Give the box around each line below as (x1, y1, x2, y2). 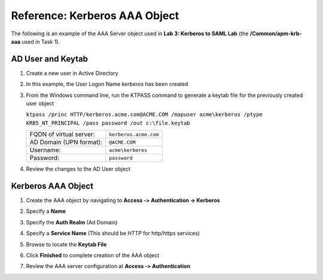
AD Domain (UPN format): (29, 138, 103, 147)
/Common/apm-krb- (249, 30, 302, 37)
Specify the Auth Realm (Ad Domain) (26, 218, 118, 226)
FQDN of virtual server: (29, 130, 95, 139)
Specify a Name (26, 208, 66, 215)
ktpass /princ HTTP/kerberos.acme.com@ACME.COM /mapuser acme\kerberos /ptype (26, 111, 263, 118)
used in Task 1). (22, 38, 60, 45)
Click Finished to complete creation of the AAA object (26, 252, 160, 259)
